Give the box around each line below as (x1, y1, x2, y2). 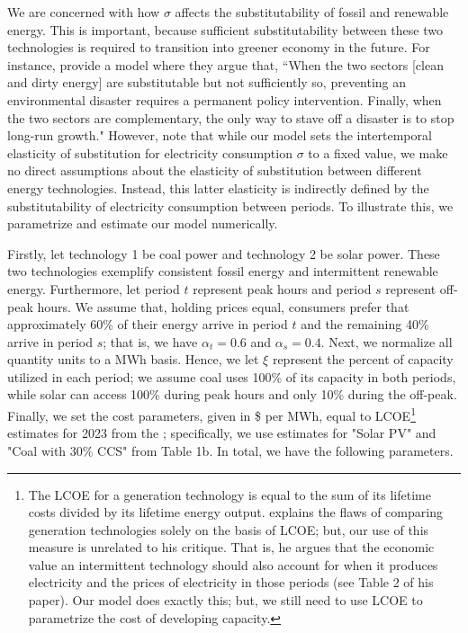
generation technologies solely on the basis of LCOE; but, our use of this (28, 520, 429, 539)
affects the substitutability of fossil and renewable (175, 3, 449, 21)
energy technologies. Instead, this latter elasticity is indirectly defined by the (7, 178, 429, 197)
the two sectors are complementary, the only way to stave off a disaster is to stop (7, 108, 454, 127)
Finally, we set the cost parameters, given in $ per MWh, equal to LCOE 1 (7, 404, 416, 424)
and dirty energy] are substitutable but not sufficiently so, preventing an (7, 73, 407, 92)
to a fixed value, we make (308, 143, 448, 162)
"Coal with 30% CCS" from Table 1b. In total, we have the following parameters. (7, 441, 454, 459)
